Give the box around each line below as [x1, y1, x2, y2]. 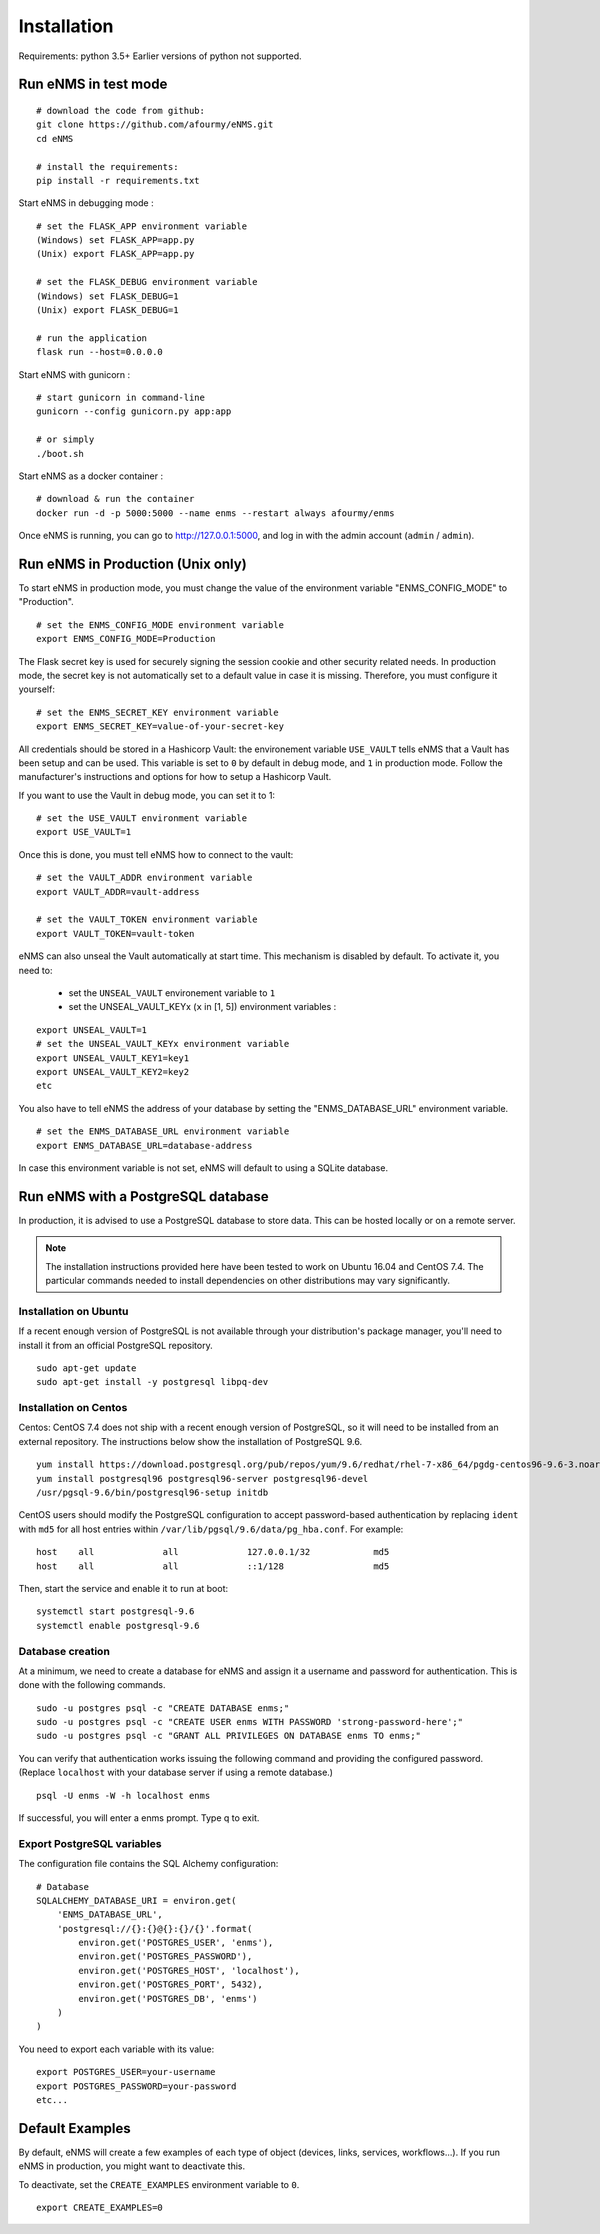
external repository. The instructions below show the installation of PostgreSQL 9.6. [18, 1435, 363, 1447]
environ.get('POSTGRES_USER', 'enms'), [78, 1937, 274, 1949]
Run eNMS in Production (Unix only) [18, 555, 247, 572]
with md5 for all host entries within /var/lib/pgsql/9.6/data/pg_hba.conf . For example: [18, 1523, 404, 1535]
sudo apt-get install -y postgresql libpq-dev [36, 1376, 269, 1388]
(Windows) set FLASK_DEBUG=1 [36, 290, 179, 302]
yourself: [18, 683, 55, 695]
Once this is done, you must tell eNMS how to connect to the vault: [18, 848, 294, 860]
